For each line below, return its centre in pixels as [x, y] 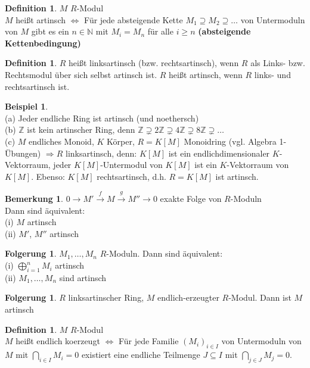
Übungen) [23, 153]
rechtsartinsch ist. [37, 86]
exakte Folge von [191, 199]
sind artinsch [83, 277]
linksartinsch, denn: [101, 153]
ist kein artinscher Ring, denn [81, 130]
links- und [272, 74]
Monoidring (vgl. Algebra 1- [235, 141]
